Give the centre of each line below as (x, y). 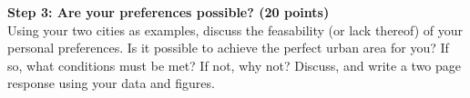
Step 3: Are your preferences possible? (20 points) (169, 12)
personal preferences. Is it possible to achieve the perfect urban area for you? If (228, 48)
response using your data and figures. (111, 83)
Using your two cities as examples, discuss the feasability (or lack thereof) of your (235, 29)
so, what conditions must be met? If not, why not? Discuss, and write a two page (235, 65)
